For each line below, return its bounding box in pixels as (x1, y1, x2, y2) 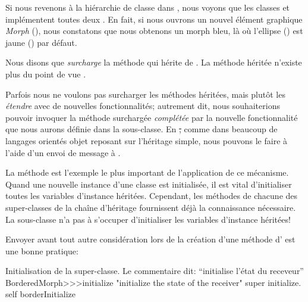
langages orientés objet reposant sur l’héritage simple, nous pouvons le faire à (5, 134, 288, 147)
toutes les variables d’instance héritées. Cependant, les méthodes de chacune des (5, 189, 298, 202)
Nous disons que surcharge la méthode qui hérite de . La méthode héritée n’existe (5, 56, 302, 69)
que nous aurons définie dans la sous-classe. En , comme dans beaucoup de (5, 123, 278, 135)
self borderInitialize (5, 288, 76, 300)
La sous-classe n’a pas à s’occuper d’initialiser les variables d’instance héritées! (5, 213, 291, 225)
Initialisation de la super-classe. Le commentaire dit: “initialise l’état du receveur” (5, 264, 304, 277)
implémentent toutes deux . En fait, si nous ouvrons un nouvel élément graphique (5, 13, 303, 25)
